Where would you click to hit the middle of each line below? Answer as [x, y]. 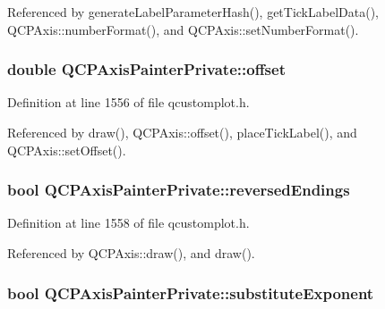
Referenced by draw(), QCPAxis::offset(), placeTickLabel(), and [182, 132]
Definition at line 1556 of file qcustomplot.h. [128, 102]
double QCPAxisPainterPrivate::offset [146, 69]
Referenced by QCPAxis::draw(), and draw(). [131, 253]
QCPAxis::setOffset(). [67, 150]
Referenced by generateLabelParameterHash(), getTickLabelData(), [193, 12]
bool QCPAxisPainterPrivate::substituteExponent [191, 292]
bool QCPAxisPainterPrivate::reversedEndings [179, 190]
